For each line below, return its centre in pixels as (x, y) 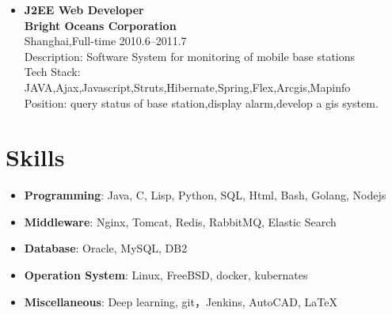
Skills (35, 157)
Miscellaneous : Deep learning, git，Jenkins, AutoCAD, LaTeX (181, 301)
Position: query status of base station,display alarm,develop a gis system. (201, 102)
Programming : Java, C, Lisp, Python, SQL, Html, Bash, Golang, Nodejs (205, 195)
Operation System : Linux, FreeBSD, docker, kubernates (166, 275)
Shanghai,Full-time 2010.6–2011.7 (105, 41)
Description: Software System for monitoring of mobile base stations (190, 56)
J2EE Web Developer (84, 9)
